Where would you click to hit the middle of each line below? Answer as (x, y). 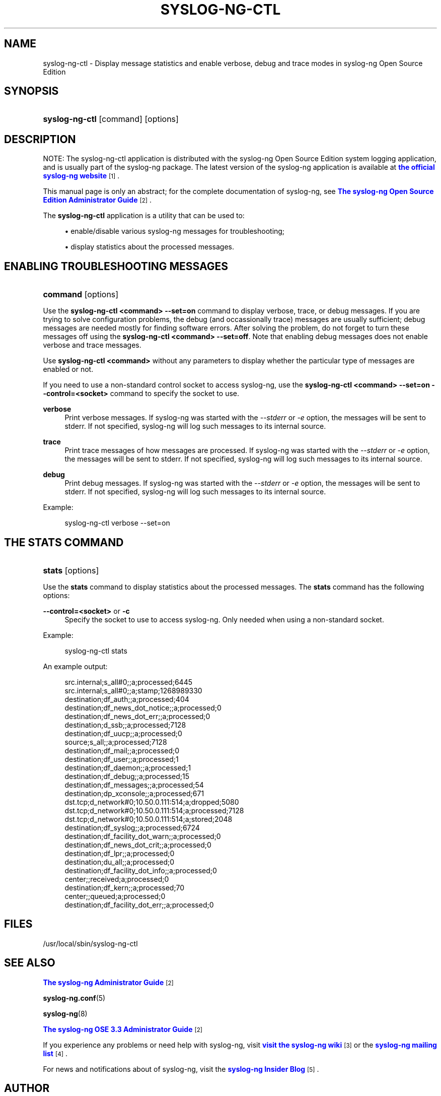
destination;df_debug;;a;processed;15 (127, 776)
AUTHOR (27, 1088)
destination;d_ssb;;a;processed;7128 (125, 725)
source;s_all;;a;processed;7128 (116, 742)
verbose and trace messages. (92, 345)
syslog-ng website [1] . (81, 176)
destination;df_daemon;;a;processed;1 (128, 767)
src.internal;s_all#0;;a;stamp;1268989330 (133, 690)
